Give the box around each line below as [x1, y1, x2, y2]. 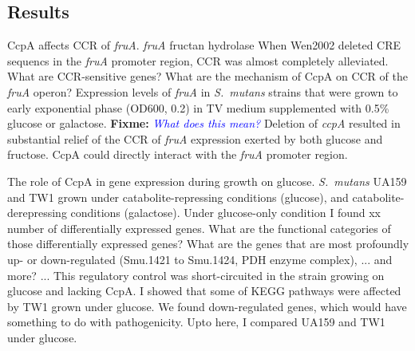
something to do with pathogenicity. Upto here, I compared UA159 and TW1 [7, 314, 385, 330]
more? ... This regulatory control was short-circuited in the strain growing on [7, 266, 385, 283]
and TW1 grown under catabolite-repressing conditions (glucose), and [7, 188, 349, 205]
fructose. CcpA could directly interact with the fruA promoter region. [7, 146, 348, 163]
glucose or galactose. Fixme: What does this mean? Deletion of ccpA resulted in [7, 115, 401, 132]
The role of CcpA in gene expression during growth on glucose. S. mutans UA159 [7, 172, 407, 189]
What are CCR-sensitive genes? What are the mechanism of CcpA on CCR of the [7, 68, 408, 85]
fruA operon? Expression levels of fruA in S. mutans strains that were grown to [7, 83, 398, 100]
